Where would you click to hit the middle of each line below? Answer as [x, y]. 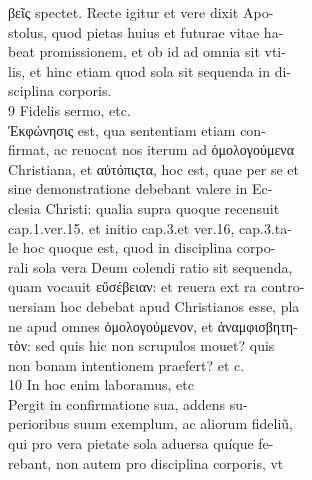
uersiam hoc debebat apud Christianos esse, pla [154, 305]
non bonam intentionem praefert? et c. [126, 364]
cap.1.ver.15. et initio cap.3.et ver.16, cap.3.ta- [150, 227]
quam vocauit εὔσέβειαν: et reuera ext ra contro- [156, 286]
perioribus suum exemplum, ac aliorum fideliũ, [150, 423]
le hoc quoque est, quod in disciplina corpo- [142, 247]
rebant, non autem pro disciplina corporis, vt [146, 462]
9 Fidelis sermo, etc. [69, 109]
